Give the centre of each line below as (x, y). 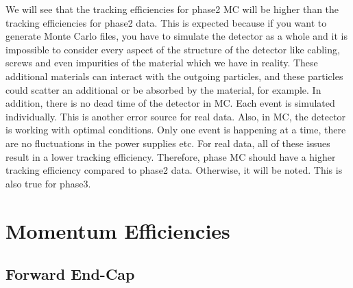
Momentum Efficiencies (118, 230)
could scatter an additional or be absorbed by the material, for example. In (163, 89)
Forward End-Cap (70, 274)
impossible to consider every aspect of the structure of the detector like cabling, (173, 49)
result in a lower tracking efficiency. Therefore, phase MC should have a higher (171, 156)
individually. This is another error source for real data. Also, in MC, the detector (176, 116)
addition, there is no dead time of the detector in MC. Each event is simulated (170, 103)
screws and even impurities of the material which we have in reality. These (162, 63)
